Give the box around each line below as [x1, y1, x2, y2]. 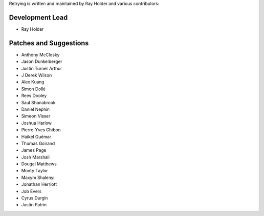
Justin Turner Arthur [21, 65, 62, 71]
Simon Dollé [21, 86, 46, 92]
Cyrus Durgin [21, 195, 48, 201]
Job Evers [21, 188, 42, 194]
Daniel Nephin [21, 106, 50, 112]
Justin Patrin [21, 202, 47, 208]
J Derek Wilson [21, 72, 52, 78]
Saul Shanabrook [21, 99, 56, 105]
